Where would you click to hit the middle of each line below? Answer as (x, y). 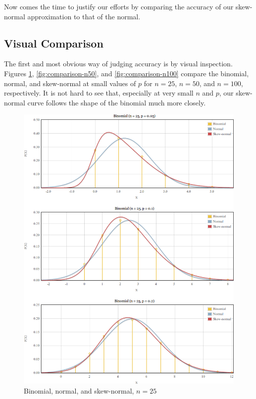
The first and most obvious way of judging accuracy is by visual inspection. (118, 64)
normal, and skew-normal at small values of (70, 83)
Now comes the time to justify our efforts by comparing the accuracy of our (119, 6)
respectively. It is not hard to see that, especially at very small (99, 93)
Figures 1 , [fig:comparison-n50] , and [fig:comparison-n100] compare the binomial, (127, 73)
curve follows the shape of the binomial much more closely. (117, 102)
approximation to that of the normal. (84, 16)
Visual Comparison (54, 43)
